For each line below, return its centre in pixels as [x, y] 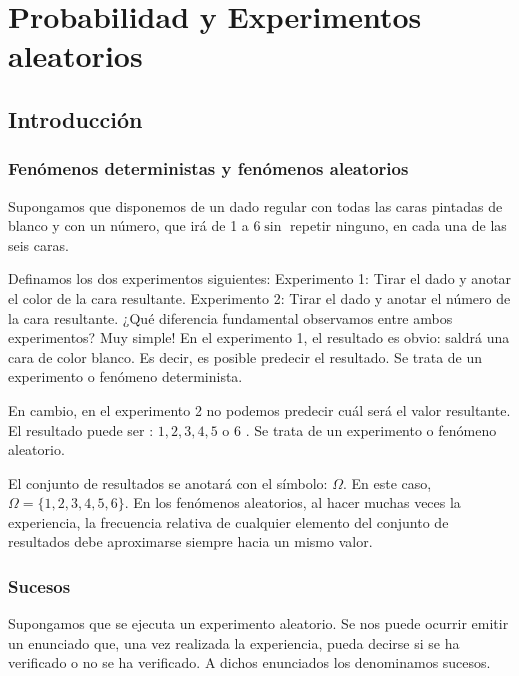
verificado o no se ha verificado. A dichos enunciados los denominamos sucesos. [249, 662]
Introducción [75, 118]
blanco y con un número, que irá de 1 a [128, 225]
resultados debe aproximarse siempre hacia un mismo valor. [190, 541]
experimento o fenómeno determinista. [125, 376]
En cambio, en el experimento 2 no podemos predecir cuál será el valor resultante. [259, 409]
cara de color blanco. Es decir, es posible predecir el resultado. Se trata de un [245, 356]
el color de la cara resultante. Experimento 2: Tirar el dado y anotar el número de [259, 297]
